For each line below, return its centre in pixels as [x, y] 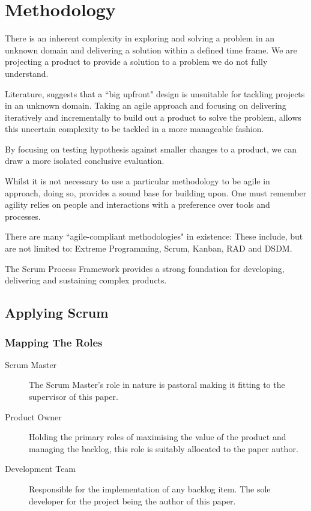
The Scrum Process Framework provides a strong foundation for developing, [145, 268]
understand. [27, 73]
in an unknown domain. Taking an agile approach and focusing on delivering [146, 105]
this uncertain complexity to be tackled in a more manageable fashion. [134, 129]
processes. [23, 216]
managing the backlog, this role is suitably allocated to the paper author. [164, 448]
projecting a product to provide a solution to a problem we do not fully [136, 62]
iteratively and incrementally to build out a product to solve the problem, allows [153, 117]
